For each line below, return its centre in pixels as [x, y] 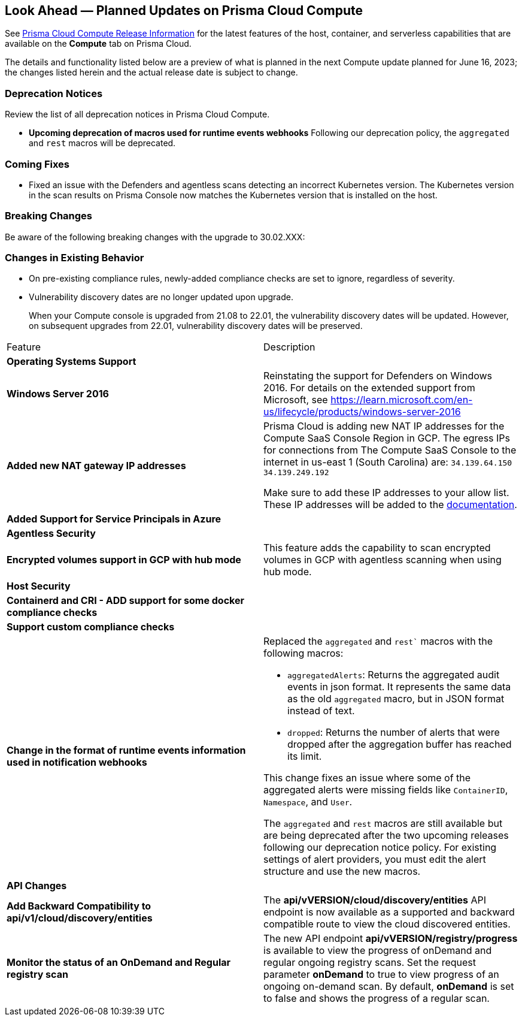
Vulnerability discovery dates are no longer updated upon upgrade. [161, 297]
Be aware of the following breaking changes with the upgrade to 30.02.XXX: [155, 237]
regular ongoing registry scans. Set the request [370, 963]
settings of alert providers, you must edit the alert [375, 860]
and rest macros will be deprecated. [102, 143]
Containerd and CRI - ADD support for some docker [126, 601]
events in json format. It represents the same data [399, 687]
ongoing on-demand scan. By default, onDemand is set [389, 987]
